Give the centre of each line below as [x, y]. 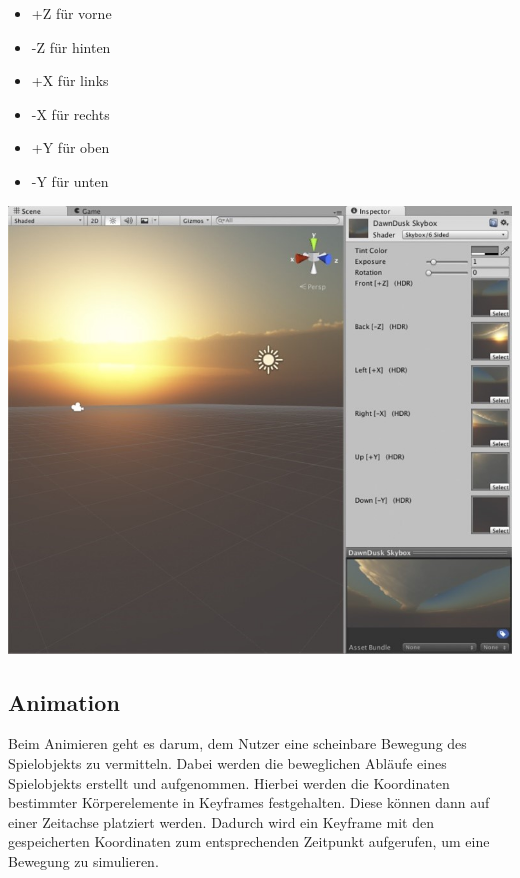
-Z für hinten [71, 46]
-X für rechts [70, 113]
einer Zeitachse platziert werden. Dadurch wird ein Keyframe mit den [221, 821]
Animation [64, 701]
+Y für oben [70, 147]
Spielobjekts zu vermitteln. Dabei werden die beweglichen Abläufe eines [227, 762]
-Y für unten [70, 180]
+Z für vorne [71, 13]
